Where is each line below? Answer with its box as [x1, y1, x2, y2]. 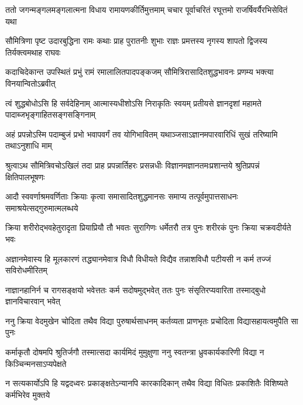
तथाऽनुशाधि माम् [5, 139, 52, 152]
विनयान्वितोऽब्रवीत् [5, 77, 56, 89]
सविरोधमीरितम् [5, 264, 47, 276]
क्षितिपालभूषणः [5, 170, 45, 183]
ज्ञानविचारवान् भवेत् [5, 295, 60, 307]
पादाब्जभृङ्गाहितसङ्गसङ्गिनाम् [5, 108, 96, 121]
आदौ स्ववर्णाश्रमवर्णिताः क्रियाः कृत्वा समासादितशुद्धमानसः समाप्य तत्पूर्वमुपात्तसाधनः [5, 190, 238, 203]
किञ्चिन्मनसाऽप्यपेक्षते [5, 357, 67, 369]
